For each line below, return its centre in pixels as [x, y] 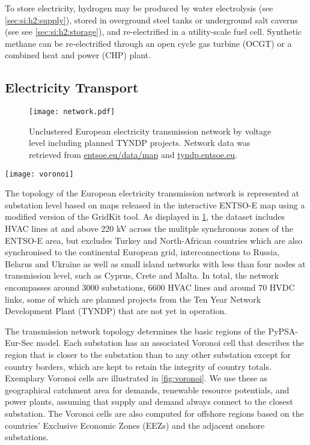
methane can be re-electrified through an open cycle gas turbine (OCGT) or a [148, 43]
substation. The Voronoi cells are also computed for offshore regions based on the [154, 413]
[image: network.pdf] [72, 112]
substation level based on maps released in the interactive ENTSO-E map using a [155, 204]
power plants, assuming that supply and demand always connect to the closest [149, 401]
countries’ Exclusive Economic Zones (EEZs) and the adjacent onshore [135, 425]
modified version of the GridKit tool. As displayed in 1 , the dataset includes [145, 216]
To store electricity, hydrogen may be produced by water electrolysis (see [139, 8]
